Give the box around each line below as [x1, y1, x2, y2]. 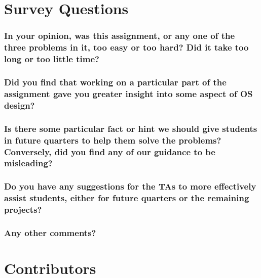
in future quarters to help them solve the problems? [4, 133, 221, 146]
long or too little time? [4, 53, 99, 65]
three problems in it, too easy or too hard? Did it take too [4, 41, 249, 54]
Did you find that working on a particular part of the [4, 75, 227, 88]
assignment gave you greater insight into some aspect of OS [4, 87, 253, 100]
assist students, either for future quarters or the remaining [4, 192, 249, 204]
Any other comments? [4, 226, 96, 239]
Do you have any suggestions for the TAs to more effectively [4, 180, 256, 193]
